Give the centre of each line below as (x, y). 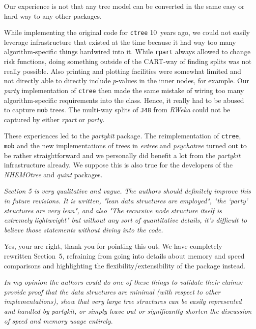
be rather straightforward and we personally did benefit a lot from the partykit (122, 155)
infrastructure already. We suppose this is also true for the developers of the (118, 165)
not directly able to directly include (57, 81)
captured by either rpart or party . (54, 119)
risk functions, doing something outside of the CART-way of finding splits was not (128, 61)
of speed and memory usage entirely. (58, 320)
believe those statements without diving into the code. (84, 229)
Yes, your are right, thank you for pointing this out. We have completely (113, 246)
